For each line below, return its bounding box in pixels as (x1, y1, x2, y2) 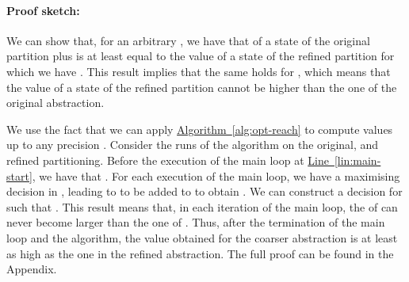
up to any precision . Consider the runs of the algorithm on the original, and (6, 136, 379, 153)
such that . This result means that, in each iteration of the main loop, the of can (6, 198, 398, 215)
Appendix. (6, 261, 57, 277)
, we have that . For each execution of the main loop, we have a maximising (32, 167, 400, 184)
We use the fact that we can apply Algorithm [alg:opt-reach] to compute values (6, 120, 393, 137)
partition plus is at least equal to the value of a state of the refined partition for (6, 48, 395, 64)
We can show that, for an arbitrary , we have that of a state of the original (6, 32, 370, 48)
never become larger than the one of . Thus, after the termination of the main (6, 214, 385, 231)
